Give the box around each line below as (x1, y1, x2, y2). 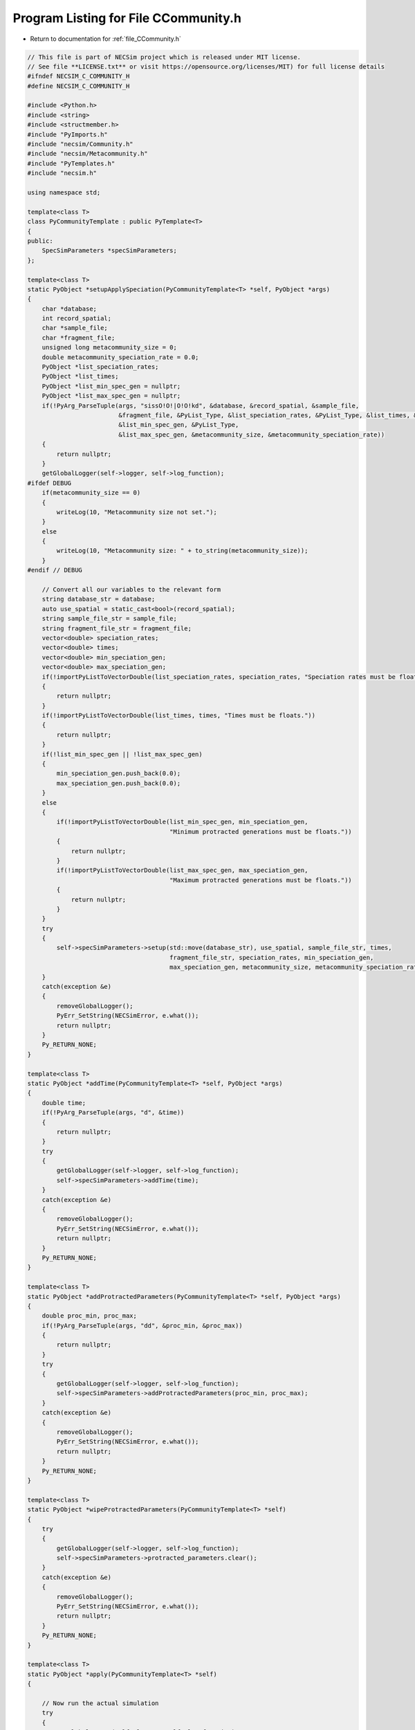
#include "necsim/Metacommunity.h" (27, 149, 148, 158)
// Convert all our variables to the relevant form (41, 585, 221, 594)
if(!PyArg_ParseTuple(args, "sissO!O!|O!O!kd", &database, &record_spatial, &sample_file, (41, 401, 360, 410)
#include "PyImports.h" (27, 130, 109, 138)
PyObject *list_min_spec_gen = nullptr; (41, 382, 181, 390)
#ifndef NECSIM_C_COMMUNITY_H (27, 73, 130, 80)
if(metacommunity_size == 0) (41, 489, 141, 497)
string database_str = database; (41, 595, 156, 603)
